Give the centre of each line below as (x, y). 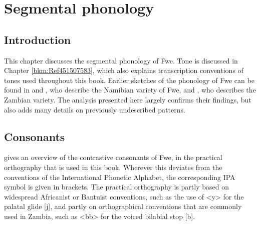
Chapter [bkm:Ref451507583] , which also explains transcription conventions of (124, 70)
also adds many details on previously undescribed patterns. (95, 109)
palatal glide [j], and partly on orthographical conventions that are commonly (123, 206)
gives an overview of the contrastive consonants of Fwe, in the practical (113, 157)
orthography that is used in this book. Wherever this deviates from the (113, 167)
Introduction (38, 39)
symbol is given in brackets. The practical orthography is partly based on (116, 187)
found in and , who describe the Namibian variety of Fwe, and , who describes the (130, 90)
